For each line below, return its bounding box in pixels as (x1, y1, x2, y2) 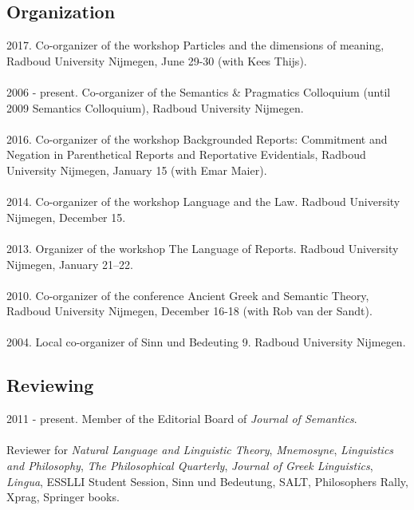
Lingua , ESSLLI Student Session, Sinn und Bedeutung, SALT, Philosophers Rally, (6, 472, 408, 489)
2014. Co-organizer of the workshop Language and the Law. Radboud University (6, 193, 400, 210)
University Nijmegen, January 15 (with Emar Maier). (6, 161, 267, 178)
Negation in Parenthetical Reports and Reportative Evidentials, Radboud (6, 146, 366, 163)
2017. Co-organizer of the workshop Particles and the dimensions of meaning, (6, 37, 384, 53)
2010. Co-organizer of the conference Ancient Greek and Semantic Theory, (6, 287, 369, 303)
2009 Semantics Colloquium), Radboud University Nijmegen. (6, 99, 304, 116)
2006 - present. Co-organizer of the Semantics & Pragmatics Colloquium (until (6, 83, 391, 100)
